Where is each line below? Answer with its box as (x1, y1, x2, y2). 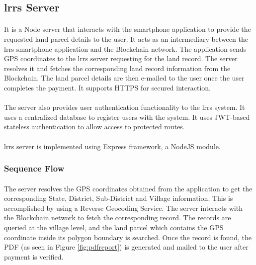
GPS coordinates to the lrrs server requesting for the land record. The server (4, 53, 238, 64)
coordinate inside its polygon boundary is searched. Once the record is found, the (4, 232, 252, 242)
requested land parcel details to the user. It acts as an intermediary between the (4, 33, 248, 44)
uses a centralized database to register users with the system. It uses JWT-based (4, 111, 250, 122)
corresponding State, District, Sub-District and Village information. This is (4, 193, 233, 203)
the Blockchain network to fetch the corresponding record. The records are (4, 212, 231, 223)
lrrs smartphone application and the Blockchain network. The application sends (4, 43, 247, 54)
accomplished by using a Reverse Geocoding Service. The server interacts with (4, 202, 243, 213)
